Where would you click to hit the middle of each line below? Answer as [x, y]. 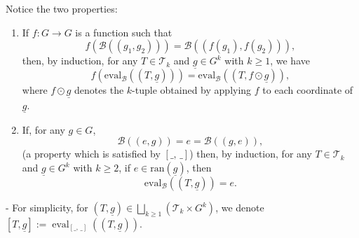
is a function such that [124, 32]
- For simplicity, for [47, 208]
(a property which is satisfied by [91, 154]
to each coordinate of [308, 90]
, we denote [240, 208]
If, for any [43, 129]
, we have [290, 61]
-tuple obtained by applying [192, 90]
